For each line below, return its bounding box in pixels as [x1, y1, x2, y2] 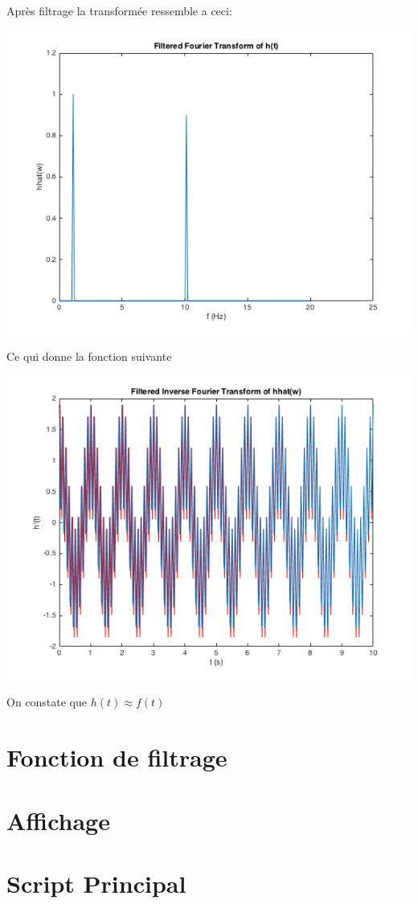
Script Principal [6, 866, 186, 899]
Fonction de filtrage [6, 741, 227, 774]
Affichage [6, 804, 110, 837]
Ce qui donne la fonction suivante [6, 348, 172, 365]
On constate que [6, 693, 88, 710]
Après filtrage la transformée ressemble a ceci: [6, 2, 232, 18]
